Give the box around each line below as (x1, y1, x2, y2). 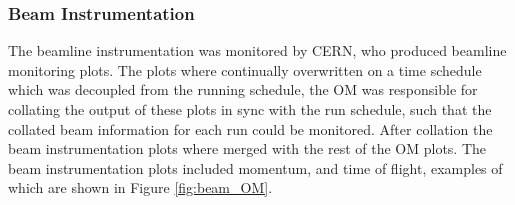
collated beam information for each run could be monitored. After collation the (8, 118, 493, 139)
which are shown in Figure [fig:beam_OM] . (8, 177, 273, 198)
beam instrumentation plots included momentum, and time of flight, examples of (8, 157, 503, 178)
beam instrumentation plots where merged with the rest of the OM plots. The (8, 138, 487, 159)
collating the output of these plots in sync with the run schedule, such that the (8, 99, 492, 119)
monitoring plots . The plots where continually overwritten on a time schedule (8, 59, 482, 80)
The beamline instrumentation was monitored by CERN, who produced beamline (8, 40, 507, 61)
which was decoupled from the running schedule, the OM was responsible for (8, 79, 478, 100)
